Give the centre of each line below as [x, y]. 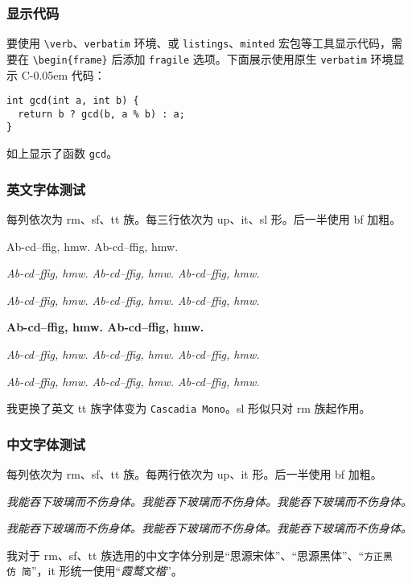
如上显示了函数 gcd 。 [62, 153]
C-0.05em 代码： [63, 74]
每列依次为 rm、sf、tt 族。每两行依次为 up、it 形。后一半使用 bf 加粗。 [194, 474]
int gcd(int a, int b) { [73, 101]
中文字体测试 [46, 444]
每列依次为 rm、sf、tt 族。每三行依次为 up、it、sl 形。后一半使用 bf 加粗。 [204, 218]
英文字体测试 [46, 189]
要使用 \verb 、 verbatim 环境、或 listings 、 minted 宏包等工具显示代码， [199, 43]
